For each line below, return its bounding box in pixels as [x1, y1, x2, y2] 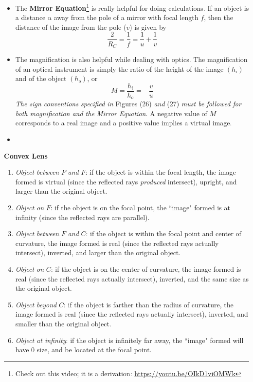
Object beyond [15, 299, 57, 309]
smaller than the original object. [15, 318, 111, 328]
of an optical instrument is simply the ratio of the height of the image [15, 63, 224, 74]
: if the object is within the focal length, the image [85, 167, 236, 177]
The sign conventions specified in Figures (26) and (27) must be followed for [15, 99, 241, 109]
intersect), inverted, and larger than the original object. [15, 247, 181, 258]
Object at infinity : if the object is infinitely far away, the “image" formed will [15, 335, 244, 345]
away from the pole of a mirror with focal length [54, 12, 199, 22]
